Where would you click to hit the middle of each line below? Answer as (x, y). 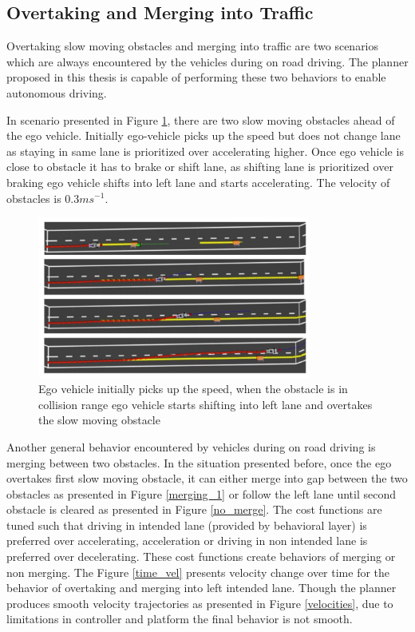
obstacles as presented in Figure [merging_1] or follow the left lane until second (202, 493)
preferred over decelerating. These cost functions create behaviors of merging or (201, 556)
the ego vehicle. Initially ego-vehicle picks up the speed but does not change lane (204, 135)
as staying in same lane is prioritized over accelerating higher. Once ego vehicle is (205, 151)
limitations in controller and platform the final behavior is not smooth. (180, 619)
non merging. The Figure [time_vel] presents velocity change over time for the (198, 572)
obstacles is (34, 198)
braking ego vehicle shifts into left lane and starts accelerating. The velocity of (198, 182)
